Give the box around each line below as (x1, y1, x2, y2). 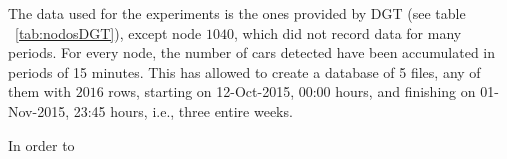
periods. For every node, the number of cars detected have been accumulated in (8, 42, 496, 63)
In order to (8, 134, 75, 155)
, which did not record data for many (233, 22, 462, 43)
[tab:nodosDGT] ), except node (15, 22, 202, 43)
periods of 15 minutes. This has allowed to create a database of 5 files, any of (8, 61, 481, 82)
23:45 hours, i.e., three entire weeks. (73, 100, 293, 121)
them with (8, 81, 71, 102)
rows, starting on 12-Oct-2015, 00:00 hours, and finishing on (108, 81, 476, 102)
